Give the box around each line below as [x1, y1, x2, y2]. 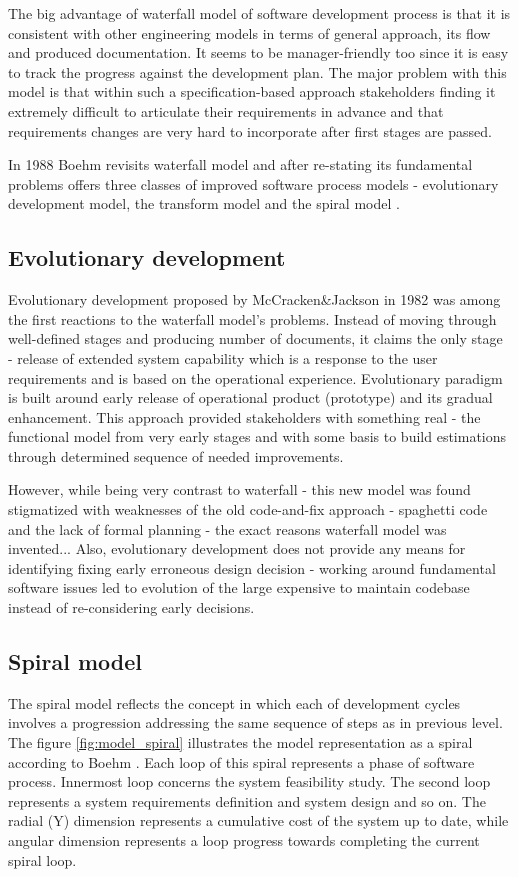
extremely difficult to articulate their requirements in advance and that [8, 100, 444, 121]
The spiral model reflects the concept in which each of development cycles [8, 692, 461, 713]
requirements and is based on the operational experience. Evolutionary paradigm [8, 367, 503, 388]
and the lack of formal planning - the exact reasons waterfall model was [8, 518, 447, 539]
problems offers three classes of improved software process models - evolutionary [8, 173, 499, 194]
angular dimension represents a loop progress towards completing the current [8, 830, 480, 850]
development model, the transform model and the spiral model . [8, 193, 400, 214]
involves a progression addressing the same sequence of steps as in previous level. [8, 712, 503, 733]
